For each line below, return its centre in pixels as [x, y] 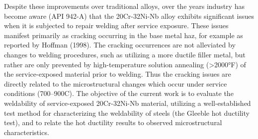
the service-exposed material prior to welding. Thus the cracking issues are [118, 74]
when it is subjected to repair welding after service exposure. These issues [116, 25]
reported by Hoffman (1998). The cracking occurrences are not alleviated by [120, 45]
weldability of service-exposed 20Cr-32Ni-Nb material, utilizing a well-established [128, 103]
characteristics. [27, 132]
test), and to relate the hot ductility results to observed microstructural [113, 122]
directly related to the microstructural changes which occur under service [116, 83]
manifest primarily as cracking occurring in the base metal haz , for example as [124, 35]
